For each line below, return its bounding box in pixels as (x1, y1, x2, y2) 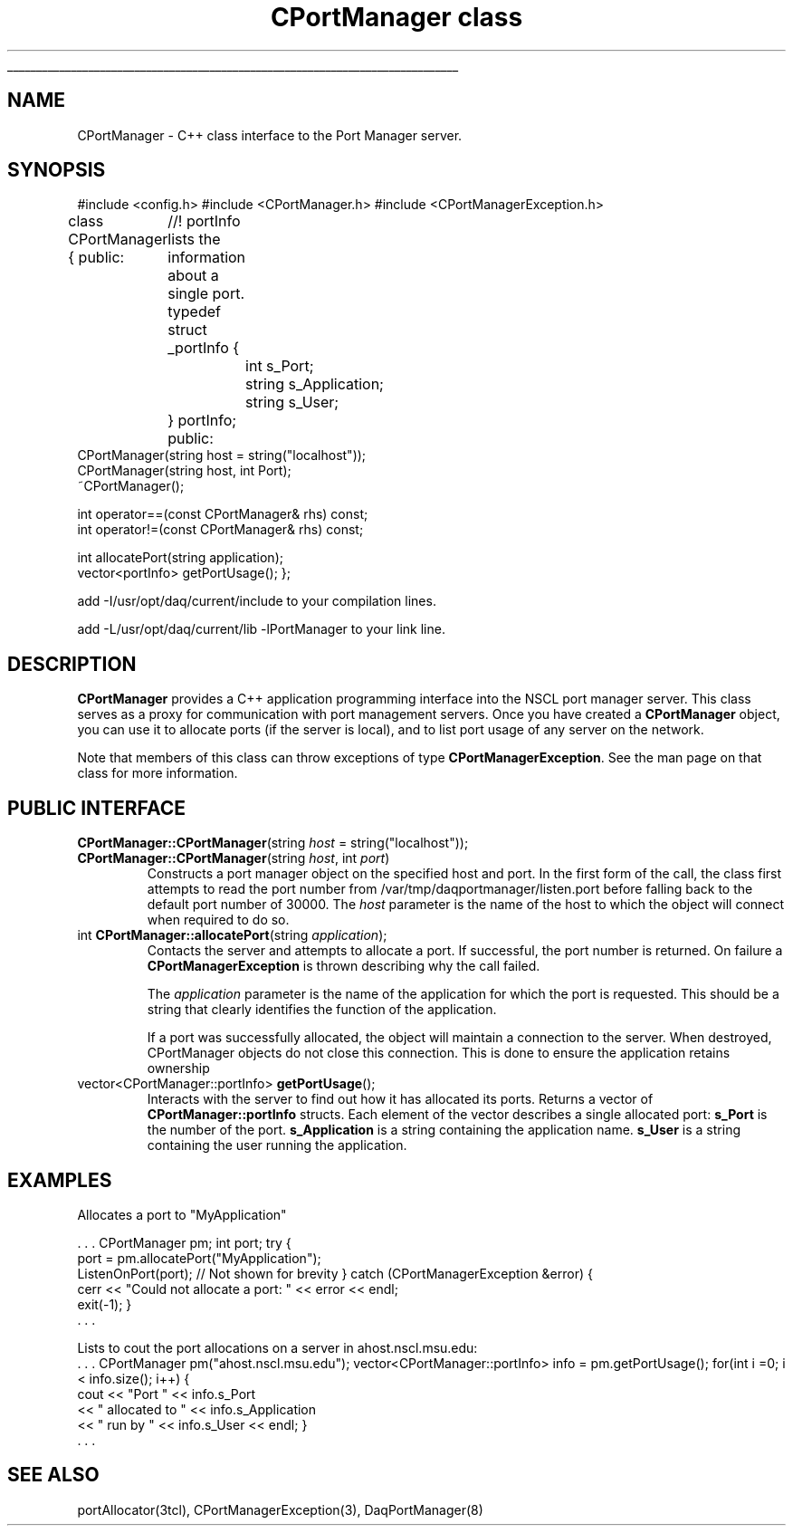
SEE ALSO (7, 1463, 100, 1487)
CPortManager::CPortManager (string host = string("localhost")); (77, 835, 469, 851)
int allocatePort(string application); (77, 550, 283, 566)
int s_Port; (245, 357, 314, 376)
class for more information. (77, 765, 238, 781)
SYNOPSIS (7, 158, 106, 182)
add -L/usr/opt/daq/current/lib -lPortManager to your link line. (77, 621, 445, 637)
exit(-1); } (77, 1296, 132, 1312)
